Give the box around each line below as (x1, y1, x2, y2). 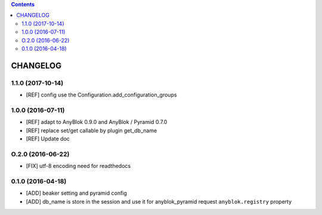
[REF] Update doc (26, 135, 70, 142)
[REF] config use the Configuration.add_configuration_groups (26, 91, 177, 98)
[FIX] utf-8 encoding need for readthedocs (26, 163, 131, 170)
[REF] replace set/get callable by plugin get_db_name (26, 127, 157, 134)
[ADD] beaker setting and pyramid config (26, 189, 128, 197)
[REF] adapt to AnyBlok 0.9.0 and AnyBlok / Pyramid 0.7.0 (26, 119, 168, 126)
